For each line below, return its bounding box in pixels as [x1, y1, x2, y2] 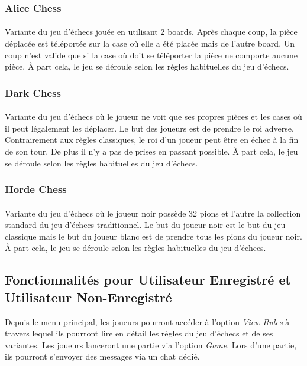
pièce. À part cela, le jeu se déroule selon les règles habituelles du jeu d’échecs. [5, 60, 289, 73]
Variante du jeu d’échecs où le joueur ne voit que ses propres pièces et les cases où [5, 110, 302, 123]
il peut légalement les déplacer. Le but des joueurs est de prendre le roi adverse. [5, 122, 294, 134]
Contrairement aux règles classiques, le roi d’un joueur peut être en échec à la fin [5, 133, 299, 146]
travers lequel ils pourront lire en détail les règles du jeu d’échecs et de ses [5, 327, 273, 339]
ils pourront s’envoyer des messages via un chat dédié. [5, 350, 200, 362]
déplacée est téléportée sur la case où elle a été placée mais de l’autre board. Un [5, 37, 295, 50]
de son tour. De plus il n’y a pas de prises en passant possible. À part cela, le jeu [5, 145, 298, 158]
